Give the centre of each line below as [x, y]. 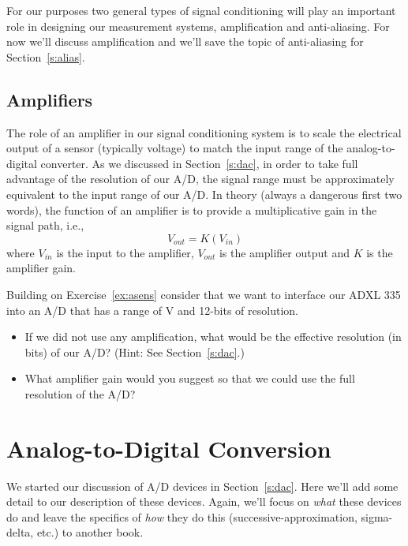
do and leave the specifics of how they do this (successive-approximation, [182, 516]
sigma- [377, 516]
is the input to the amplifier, [125, 252]
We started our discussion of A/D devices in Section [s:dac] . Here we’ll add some [202, 486]
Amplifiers [50, 99]
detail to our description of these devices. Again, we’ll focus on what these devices [204, 501]
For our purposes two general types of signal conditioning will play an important [201, 10]
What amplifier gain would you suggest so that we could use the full [190, 378]
